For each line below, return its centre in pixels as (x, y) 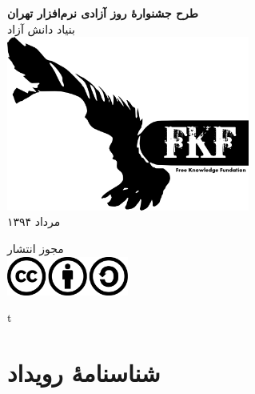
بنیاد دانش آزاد (41, 28)
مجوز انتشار (36, 249)
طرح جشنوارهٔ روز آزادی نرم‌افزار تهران (103, 13)
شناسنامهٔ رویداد (84, 372)
